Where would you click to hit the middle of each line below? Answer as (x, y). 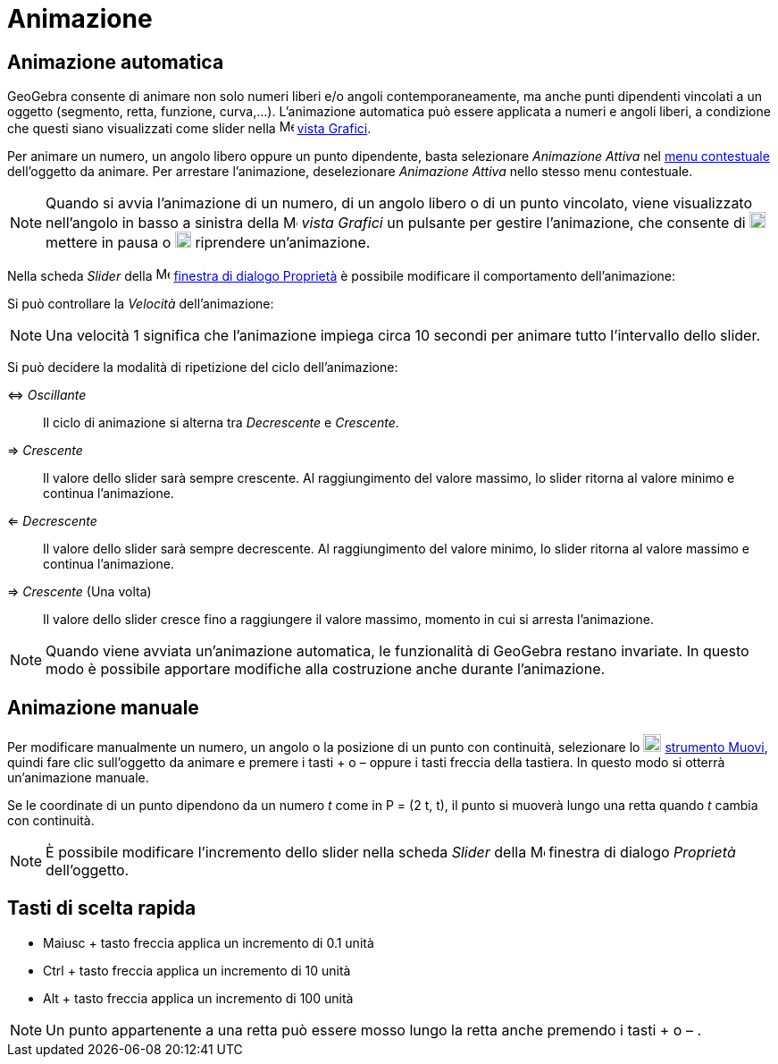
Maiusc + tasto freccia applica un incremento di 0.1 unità (209, 942)
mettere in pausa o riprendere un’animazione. (208, 243)
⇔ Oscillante (47, 395)
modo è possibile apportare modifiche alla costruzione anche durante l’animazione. (326, 669)
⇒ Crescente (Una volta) (79, 592)
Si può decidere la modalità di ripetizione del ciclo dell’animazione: (203, 367)
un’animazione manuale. (78, 778)
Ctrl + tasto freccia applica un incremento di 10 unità (197, 970)
